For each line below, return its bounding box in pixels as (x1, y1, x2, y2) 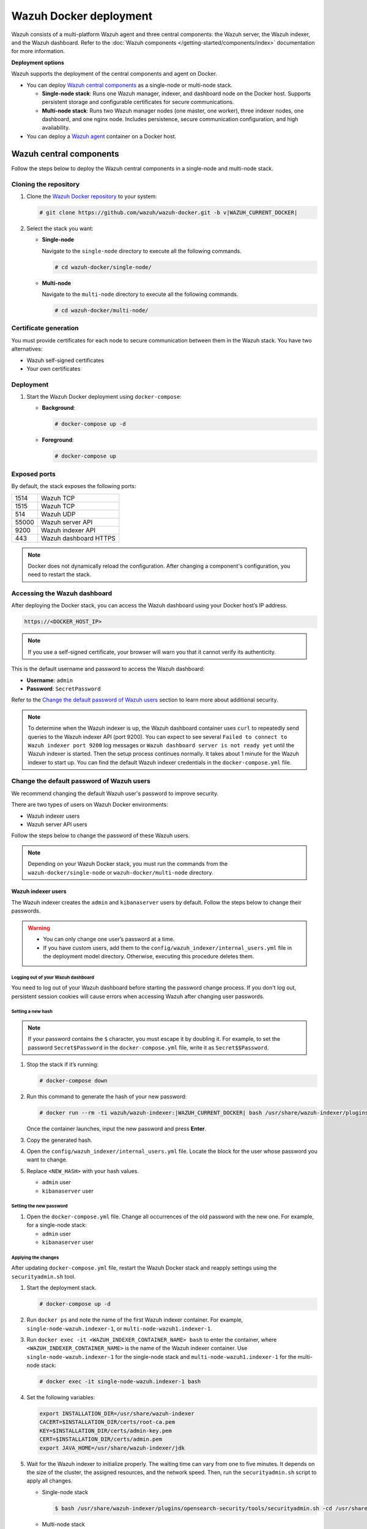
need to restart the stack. (28, 571, 92, 578)
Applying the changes (11, 1254, 59, 1261)
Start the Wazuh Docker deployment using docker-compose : (26, 393, 182, 401)
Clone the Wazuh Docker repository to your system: (26, 193, 157, 200)
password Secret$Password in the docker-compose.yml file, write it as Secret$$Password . (28, 1043, 269, 1051)
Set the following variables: (26, 1394, 95, 1401)
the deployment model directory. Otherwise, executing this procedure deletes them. (43, 952, 254, 960)
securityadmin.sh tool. (11, 1273, 76, 1280)
